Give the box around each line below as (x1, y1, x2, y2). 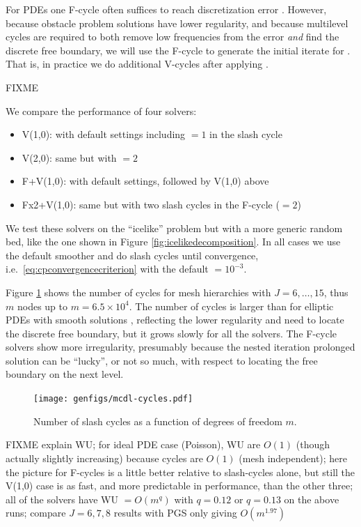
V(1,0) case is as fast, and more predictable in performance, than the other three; (6, 478, 353, 493)
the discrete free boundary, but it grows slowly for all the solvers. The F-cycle (6, 326, 337, 340)
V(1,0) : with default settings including (22, 127, 186, 142)
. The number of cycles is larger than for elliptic (129, 298, 334, 313)
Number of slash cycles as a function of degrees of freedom (33, 413, 282, 428)
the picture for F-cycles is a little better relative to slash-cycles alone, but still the (6, 464, 355, 479)
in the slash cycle (209, 127, 282, 142)
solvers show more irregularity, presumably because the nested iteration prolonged (6, 339, 355, 354)
